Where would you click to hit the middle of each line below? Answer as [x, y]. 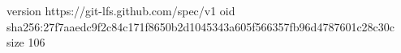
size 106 [26, 42]
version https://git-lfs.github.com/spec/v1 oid [121, 10]
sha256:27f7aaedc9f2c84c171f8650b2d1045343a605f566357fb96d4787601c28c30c [201, 26]
